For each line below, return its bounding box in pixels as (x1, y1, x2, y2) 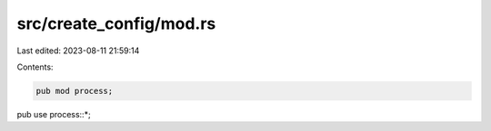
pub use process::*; (16, 108, 91, 119)
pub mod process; (35, 86, 114, 96)
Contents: (16, 61, 54, 72)
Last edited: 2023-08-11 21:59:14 (16, 45, 140, 56)
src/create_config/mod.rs (16, 14, 216, 33)
